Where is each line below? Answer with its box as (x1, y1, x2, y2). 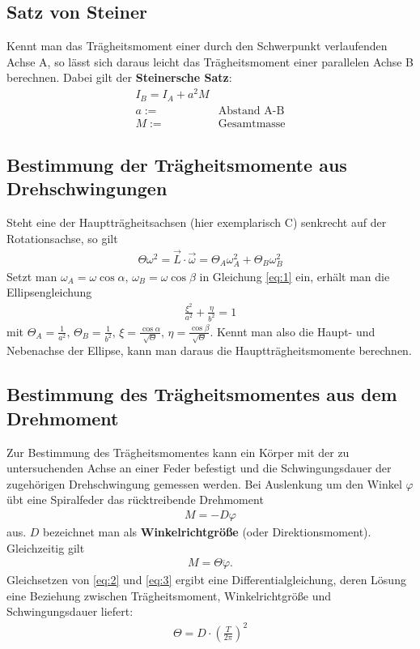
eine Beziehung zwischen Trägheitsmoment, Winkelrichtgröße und (6, 587, 332, 604)
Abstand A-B (218, 105, 285, 117)
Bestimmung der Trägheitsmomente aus (6, 152, 347, 177)
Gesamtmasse (218, 117, 286, 130)
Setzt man (6, 267, 57, 284)
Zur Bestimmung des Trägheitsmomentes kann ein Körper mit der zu (6, 443, 350, 460)
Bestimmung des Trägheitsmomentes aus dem (6, 382, 397, 407)
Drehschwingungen (6, 176, 168, 201)
